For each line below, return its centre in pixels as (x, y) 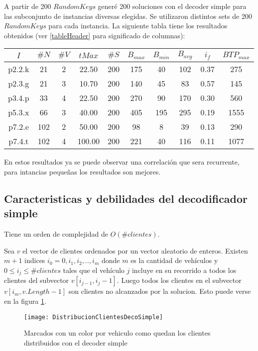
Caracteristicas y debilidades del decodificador (126, 198)
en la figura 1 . (25, 301)
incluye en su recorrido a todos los (184, 270)
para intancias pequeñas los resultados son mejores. (82, 171)
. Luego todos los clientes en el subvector (179, 280)
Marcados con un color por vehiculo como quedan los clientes (117, 333)
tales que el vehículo (94, 270)
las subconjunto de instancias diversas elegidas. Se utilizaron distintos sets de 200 (128, 16)
